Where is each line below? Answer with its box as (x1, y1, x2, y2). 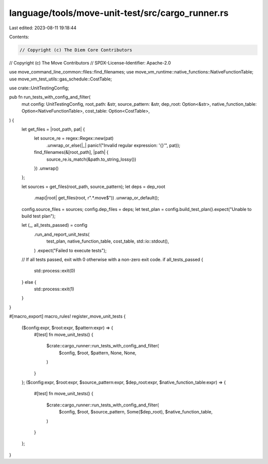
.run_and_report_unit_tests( (34, 231, 90, 237)
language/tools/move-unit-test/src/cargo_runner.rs (9, 7, 229, 18)
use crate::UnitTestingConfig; (9, 85, 69, 91)
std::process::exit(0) (34, 268, 75, 274)
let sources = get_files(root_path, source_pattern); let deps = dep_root (21, 184, 166, 190)
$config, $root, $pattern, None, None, (59, 350, 136, 356)
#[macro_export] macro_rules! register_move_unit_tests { (9, 313, 126, 320)
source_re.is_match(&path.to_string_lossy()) (46, 156, 136, 162)
